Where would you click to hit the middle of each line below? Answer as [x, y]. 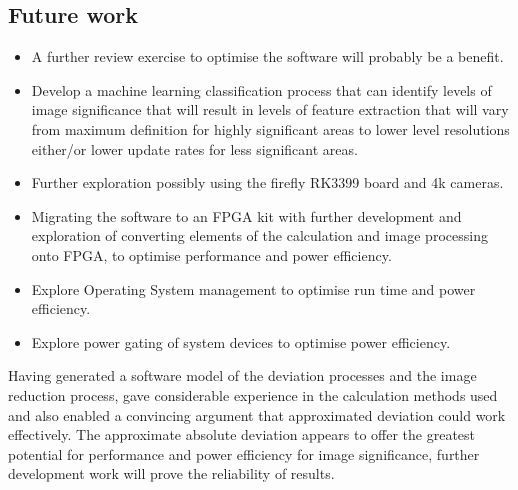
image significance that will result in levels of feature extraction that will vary [270, 109]
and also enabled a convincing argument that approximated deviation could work [257, 414]
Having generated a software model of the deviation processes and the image [242, 375]
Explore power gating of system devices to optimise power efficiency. [241, 341]
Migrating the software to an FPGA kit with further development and [246, 215]
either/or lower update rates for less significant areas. [194, 148]
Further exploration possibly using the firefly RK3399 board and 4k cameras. [267, 182]
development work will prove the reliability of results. [171, 473]
